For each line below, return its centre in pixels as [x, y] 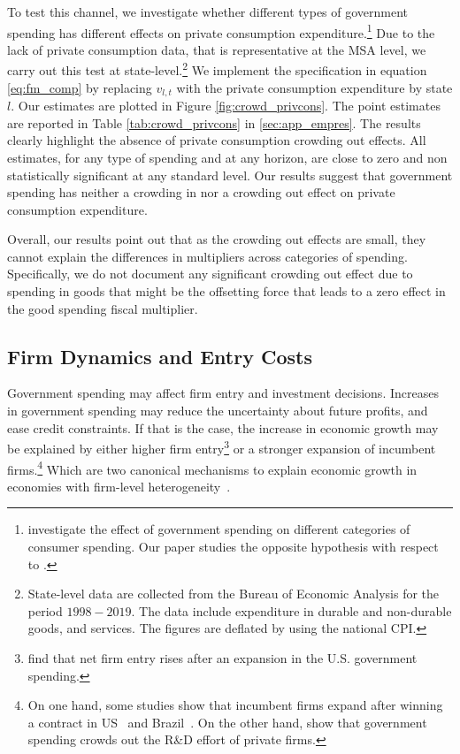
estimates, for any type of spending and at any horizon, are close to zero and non [227, 157]
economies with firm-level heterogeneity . [119, 486]
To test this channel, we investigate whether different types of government [208, 11]
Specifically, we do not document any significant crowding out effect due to [210, 274]
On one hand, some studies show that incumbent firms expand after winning [235, 705]
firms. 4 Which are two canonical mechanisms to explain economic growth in [212, 468]
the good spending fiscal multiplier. [103, 308]
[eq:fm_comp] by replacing [80, 87]
